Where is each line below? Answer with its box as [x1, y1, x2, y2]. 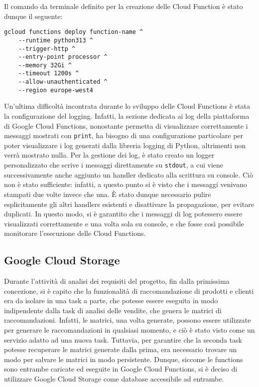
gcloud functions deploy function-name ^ [4, 28, 143, 36]
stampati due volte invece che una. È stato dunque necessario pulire [4, 189, 211, 199]
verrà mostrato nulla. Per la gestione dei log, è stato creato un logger [4, 150, 215, 160]
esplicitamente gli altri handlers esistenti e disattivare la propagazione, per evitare [4, 198, 254, 209]
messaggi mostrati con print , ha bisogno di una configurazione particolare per [4, 130, 244, 141]
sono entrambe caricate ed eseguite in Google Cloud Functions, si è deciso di [4, 364, 238, 374]
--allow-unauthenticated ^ [18, 78, 108, 86]
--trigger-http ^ [18, 45, 76, 52]
